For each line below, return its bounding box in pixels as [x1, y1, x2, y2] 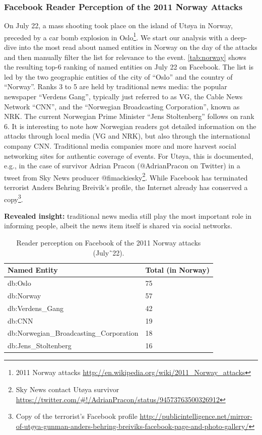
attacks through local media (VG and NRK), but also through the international [4, 131, 250, 141]
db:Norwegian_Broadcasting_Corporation [8, 328, 139, 338]
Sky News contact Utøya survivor [16, 384, 119, 394]
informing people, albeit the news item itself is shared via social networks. [4, 220, 232, 231]
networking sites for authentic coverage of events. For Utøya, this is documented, [4, 150, 253, 161]
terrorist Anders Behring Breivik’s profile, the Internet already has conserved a [4, 182, 248, 193]
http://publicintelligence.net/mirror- [140, 411, 252, 421]
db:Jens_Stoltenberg [8, 340, 72, 351]
